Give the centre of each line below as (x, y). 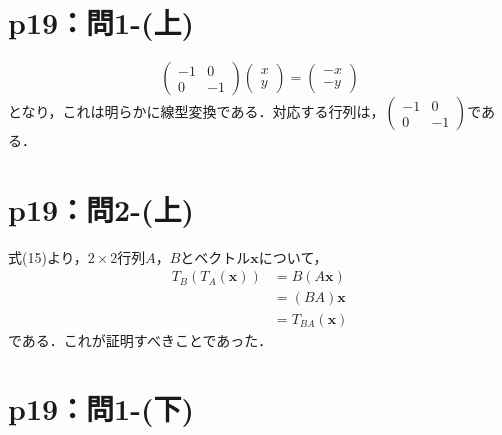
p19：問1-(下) (101, 408)
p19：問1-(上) (101, 22)
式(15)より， (48, 256)
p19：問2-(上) (101, 208)
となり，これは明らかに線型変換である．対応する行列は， (196, 111)
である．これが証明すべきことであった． (140, 339)
